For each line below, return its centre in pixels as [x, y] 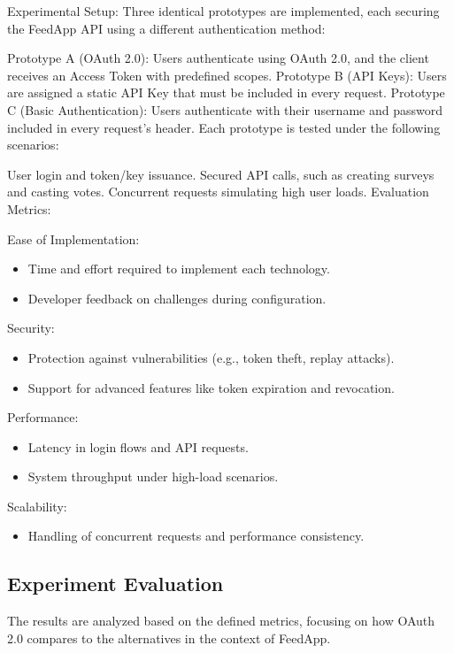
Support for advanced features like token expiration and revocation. [211, 387]
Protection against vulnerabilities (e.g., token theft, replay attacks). [211, 357]
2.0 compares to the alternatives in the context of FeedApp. [169, 638]
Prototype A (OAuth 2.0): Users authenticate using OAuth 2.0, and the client [218, 58]
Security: [31, 328]
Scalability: [37, 506]
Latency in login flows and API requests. [138, 446]
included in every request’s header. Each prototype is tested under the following [224, 127]
